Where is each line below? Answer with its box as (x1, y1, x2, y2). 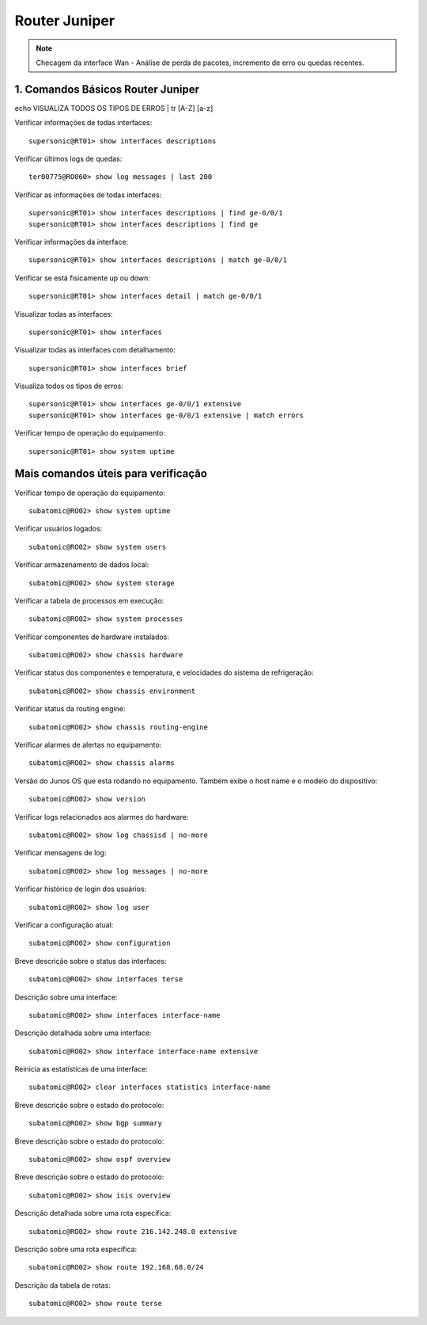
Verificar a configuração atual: (14, 920, 114, 930)
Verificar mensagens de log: (14, 848, 107, 858)
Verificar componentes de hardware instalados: (14, 632, 170, 642)
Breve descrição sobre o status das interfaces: (14, 956, 167, 965)
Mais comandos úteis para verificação (14, 467, 207, 481)
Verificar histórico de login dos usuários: (14, 884, 147, 894)
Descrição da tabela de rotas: (14, 1280, 111, 1290)
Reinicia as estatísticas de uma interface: (14, 1064, 148, 1074)
